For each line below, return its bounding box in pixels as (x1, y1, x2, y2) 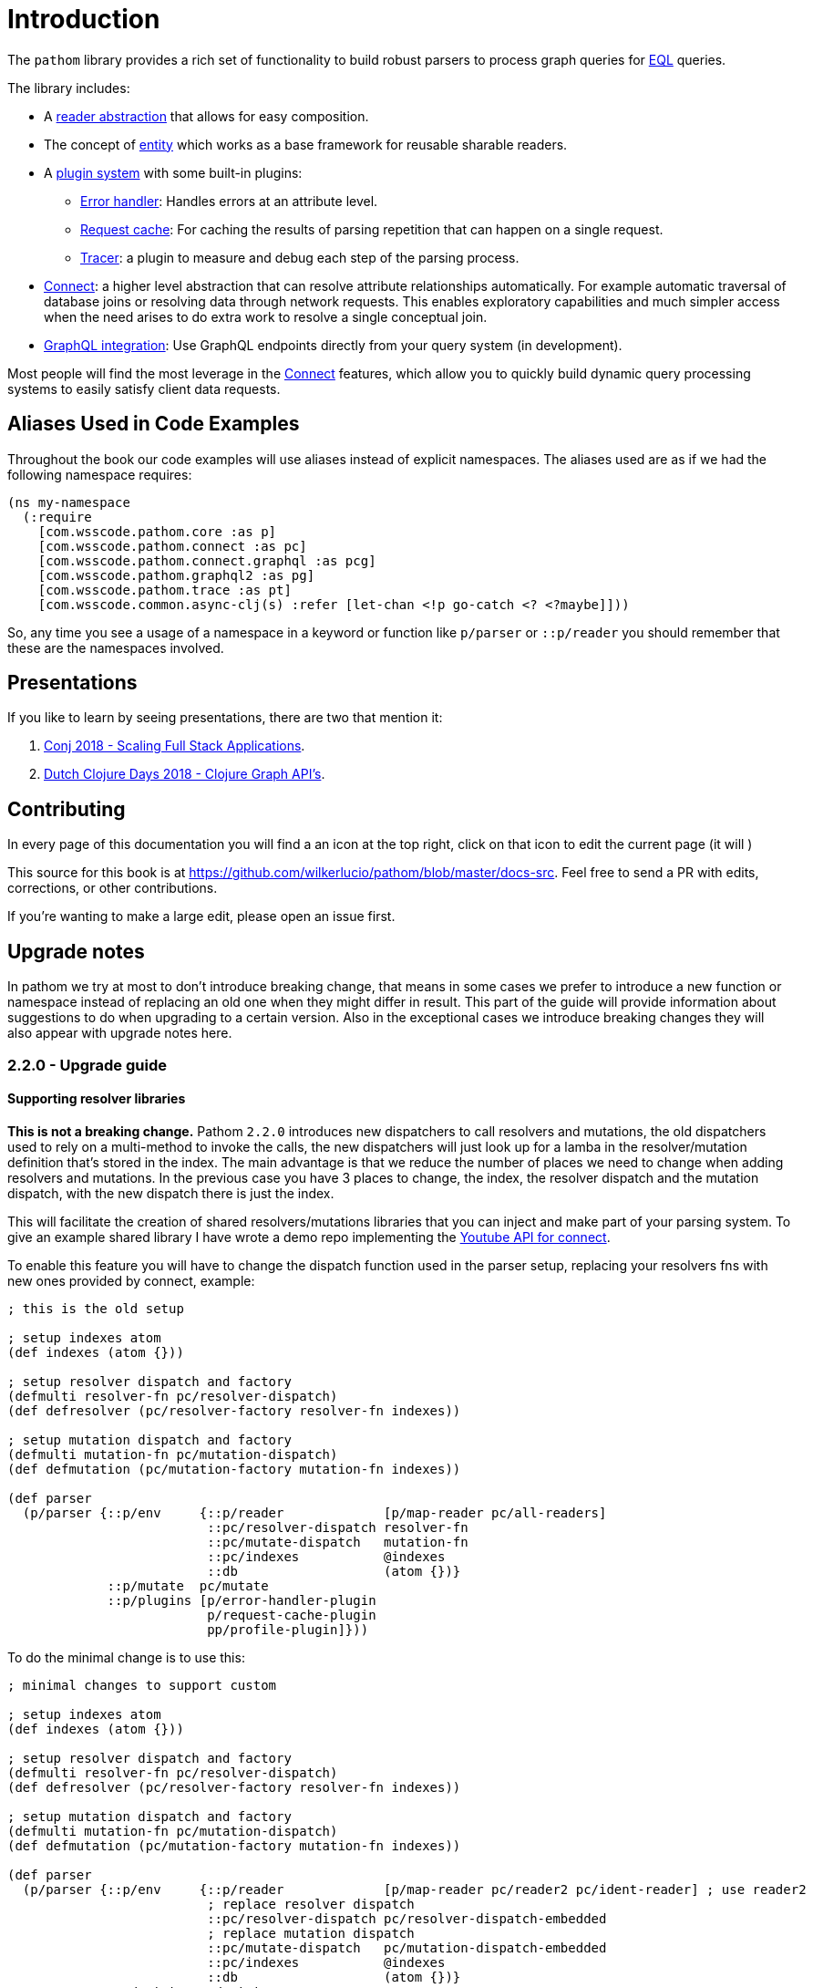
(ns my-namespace (7, 494, 130, 510)
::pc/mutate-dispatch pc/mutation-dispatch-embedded (207, 1940, 607, 1955)
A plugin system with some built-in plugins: (44, 164, 303, 181)
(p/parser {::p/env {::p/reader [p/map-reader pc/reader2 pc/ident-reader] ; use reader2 (22, 1881, 807, 1897)
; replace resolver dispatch (207, 1896, 415, 1911)
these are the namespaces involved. (7, 639, 224, 656)
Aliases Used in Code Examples (7, 412, 300, 436)
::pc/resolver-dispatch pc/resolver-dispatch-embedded (207, 1910, 607, 1926)
